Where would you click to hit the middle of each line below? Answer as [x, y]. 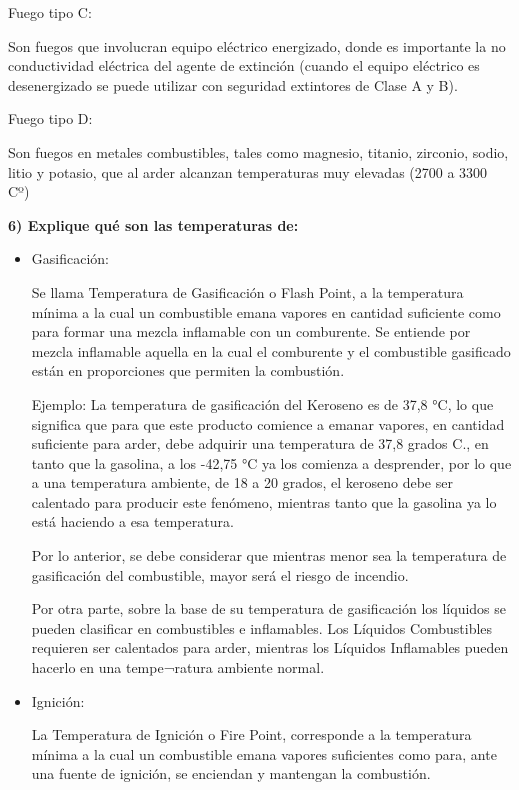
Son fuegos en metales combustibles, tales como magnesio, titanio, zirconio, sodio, [258, 151]
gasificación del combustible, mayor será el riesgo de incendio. [220, 574]
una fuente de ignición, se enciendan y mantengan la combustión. [231, 773]
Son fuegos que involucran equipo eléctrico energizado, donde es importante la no [257, 45]
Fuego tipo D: [50, 118]
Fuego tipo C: [50, 12]
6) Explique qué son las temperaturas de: [153, 224]
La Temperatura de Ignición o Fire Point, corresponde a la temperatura [251, 734]
